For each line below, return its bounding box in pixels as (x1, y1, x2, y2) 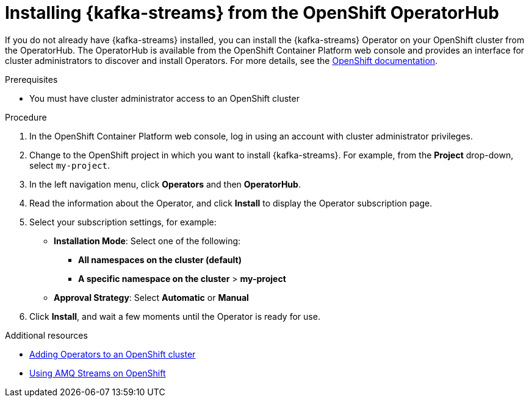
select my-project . (29, 160, 110, 171)
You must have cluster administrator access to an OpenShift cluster (29, 93, 300, 104)
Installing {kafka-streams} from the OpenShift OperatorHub (5, 2, 499, 23)
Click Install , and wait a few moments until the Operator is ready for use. (29, 311, 320, 322)
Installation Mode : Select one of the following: (54, 235, 241, 246)
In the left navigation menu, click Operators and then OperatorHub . (29, 178, 301, 189)
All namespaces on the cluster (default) (78, 254, 242, 265)
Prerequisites (5, 74, 58, 85)
